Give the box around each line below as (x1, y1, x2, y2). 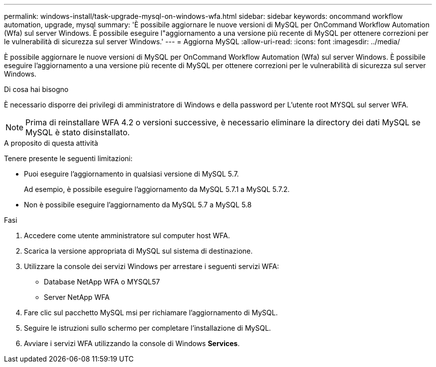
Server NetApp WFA (44, 293, 110, 301)
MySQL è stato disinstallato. (25, 127, 130, 137)
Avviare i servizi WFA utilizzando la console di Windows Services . (24, 339, 240, 348)
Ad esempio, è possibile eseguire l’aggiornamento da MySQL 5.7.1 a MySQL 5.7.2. (24, 185, 290, 193)
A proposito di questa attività (4, 139, 99, 147)
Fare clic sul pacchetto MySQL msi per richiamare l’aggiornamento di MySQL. (24, 308, 278, 317)
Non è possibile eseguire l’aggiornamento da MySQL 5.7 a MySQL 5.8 (24, 200, 252, 209)
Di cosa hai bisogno (4, 85, 69, 93)
